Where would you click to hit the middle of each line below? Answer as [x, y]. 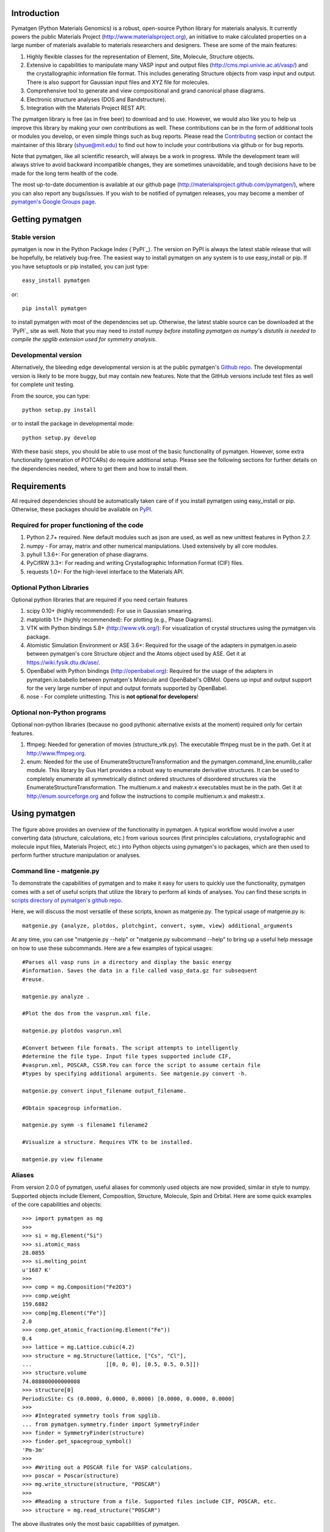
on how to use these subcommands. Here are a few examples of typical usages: [112, 948]
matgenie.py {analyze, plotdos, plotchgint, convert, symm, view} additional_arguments [158, 926]
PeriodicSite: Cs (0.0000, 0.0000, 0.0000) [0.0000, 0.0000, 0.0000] [129, 1398]
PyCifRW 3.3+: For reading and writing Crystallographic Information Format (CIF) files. [135, 563]
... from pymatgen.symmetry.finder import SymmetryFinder [111, 1424]
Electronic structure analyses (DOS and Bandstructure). [97, 99]
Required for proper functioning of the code [77, 525]
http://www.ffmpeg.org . [57, 753]
